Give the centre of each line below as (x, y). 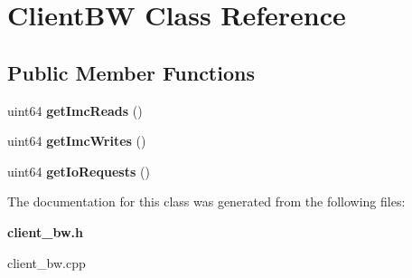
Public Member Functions (131, 72)
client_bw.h (45, 231)
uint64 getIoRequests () (79, 171)
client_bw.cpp (47, 262)
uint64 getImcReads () (75, 110)
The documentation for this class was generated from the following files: (206, 201)
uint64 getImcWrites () (77, 141)
